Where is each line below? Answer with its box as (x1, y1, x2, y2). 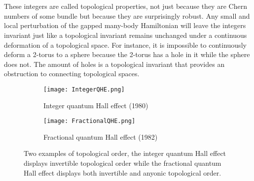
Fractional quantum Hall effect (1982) (43, 131, 158, 142)
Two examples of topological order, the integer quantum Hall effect (24, 148, 226, 158)
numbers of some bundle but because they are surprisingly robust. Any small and (4, 10, 250, 21)
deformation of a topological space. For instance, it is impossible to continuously (4, 39, 247, 50)
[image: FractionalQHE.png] (43, 118, 136, 125)
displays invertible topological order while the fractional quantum (24, 158, 221, 168)
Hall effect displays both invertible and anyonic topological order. (24, 167, 221, 178)
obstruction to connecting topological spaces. (4, 68, 140, 79)
